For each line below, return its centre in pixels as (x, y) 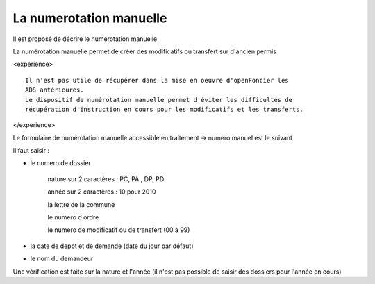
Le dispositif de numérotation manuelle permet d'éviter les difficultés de (159, 100)
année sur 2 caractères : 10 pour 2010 (102, 192)
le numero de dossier (61, 163)
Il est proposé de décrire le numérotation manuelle (85, 39)
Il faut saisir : (31, 151)
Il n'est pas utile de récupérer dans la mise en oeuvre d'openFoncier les (157, 80)
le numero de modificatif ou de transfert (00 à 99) (119, 230)
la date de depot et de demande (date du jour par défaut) (112, 246)
